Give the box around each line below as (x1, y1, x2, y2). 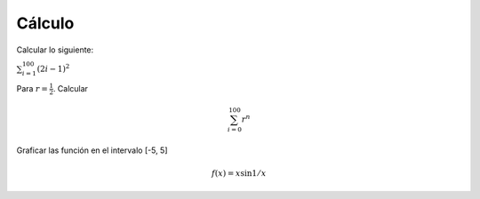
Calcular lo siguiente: (16, 44, 94, 55)
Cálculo (16, 13, 75, 33)
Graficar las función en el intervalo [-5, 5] (16, 145, 168, 155)
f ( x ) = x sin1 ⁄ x (212, 168, 267, 178)
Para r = (16, 83, 48, 93)
